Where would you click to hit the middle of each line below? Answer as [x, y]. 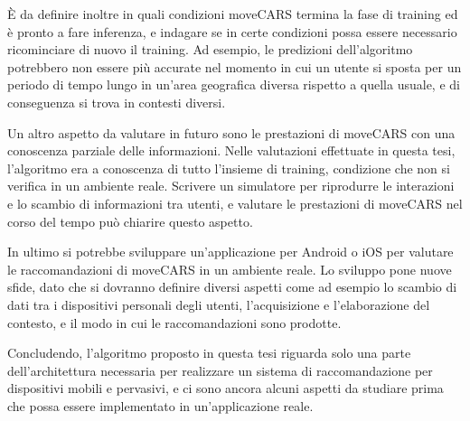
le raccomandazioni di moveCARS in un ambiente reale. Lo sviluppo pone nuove [230, 269]
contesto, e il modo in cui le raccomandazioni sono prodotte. [174, 322]
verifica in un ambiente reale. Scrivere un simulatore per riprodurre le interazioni [231, 186]
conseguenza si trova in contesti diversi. [117, 102]
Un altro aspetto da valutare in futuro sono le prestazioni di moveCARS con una [231, 132]
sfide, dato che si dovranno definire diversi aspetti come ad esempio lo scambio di [232, 287]
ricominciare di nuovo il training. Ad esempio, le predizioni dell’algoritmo [210, 49]
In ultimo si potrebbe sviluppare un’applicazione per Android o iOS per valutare [230, 252]
